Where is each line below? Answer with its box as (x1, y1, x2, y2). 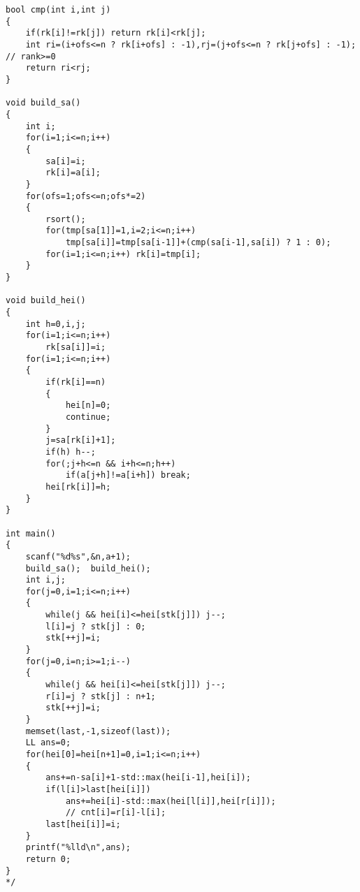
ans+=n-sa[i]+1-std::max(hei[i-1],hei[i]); (45, 773, 251, 783)
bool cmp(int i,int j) (6, 5, 111, 15)
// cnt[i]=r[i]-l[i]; (65, 807, 166, 818)
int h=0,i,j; (25, 319, 86, 329)
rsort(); (45, 214, 86, 224)
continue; (65, 411, 111, 422)
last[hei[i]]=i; (45, 819, 121, 829)
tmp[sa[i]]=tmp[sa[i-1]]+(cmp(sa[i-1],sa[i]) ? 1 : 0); (65, 237, 331, 248)
